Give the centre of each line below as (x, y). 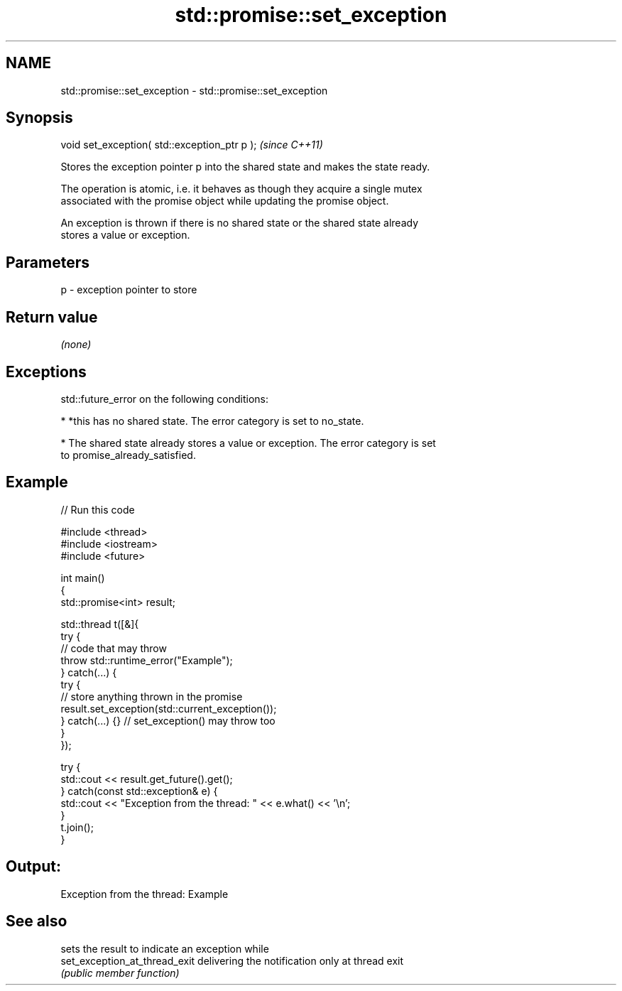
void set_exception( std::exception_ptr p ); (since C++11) (192, 145)
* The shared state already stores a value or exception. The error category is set (248, 443)
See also (37, 921)
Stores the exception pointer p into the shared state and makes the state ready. (245, 167)
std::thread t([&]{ (100, 624)
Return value (52, 317)
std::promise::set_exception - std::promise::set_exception (194, 90)
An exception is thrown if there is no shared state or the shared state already (240, 223)
